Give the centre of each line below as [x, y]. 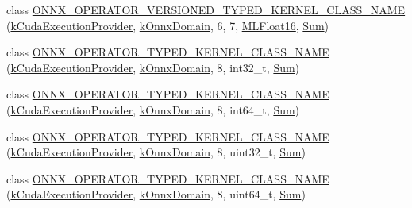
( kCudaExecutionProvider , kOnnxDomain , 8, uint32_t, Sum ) [156, 152]
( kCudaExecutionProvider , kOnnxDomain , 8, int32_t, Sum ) [153, 67]
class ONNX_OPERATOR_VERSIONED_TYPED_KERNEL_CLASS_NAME [206, 10]
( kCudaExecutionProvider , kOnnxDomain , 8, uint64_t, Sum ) [156, 194]
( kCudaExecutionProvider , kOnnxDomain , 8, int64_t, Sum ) [153, 109]
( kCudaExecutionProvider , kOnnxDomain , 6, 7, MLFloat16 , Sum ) [168, 25]
